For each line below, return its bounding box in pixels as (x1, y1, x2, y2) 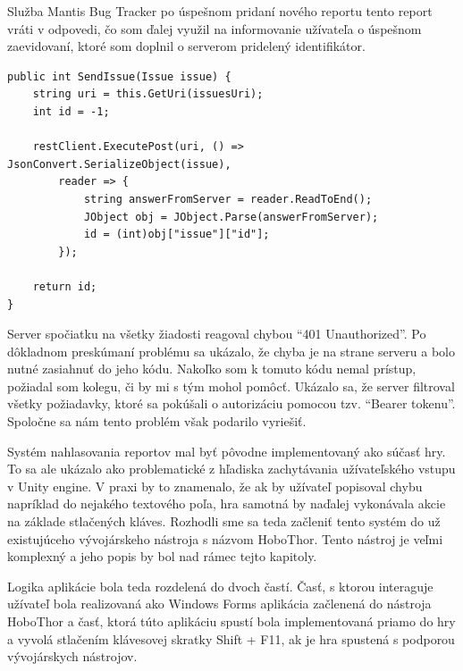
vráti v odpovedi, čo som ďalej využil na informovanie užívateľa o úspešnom (7, 19, 422, 38)
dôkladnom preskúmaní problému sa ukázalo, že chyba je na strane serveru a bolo (7, 341, 456, 360)
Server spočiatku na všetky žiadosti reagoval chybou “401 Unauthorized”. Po (7, 324, 426, 343)
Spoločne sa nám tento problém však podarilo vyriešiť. (7, 412, 307, 431)
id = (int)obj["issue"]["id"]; (83, 228, 270, 241)
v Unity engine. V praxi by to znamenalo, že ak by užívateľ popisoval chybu (7, 476, 423, 495)
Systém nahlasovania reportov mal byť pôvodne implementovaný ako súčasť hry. (7, 441, 446, 460)
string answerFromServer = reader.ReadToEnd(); (83, 192, 373, 205)
